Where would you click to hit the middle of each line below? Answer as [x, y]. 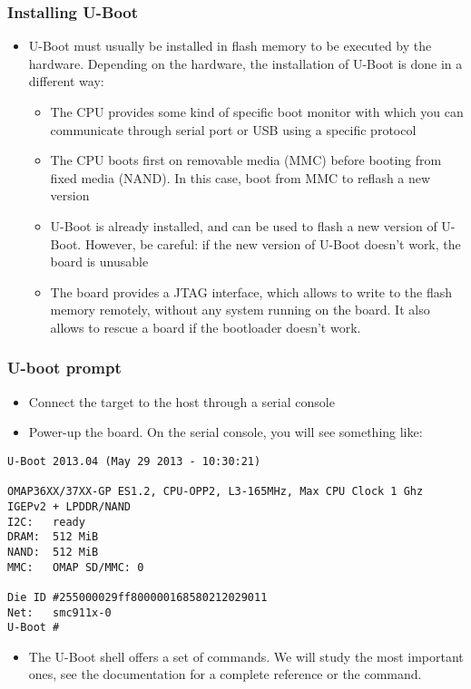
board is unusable [99, 262]
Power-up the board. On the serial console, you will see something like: [226, 432]
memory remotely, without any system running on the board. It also [240, 310]
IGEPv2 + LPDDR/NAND [69, 506]
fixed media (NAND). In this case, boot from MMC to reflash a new [240, 177]
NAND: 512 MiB [53, 552]
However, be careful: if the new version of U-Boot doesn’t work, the [273, 243]
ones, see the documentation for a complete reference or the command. [225, 674]
